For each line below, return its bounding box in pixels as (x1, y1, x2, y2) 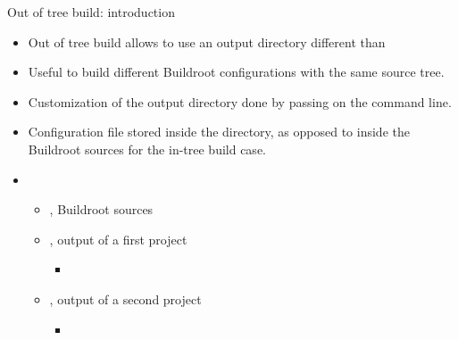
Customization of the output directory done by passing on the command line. (28, 92, 452, 111)
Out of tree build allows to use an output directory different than (28, 32, 386, 51)
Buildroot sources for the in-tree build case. (28, 139, 266, 158)
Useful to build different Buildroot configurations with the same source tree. (28, 62, 445, 81)
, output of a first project (49, 229, 187, 248)
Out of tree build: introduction (7, 3, 175, 21)
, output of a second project (49, 289, 202, 308)
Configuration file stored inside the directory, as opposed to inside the (28, 122, 410, 141)
